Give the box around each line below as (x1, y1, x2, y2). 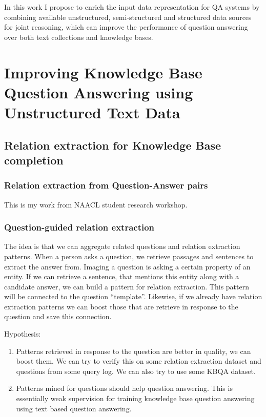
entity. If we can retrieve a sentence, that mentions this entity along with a (4, 271, 239, 282)
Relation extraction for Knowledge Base (4, 137, 221, 153)
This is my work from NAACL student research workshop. (4, 199, 188, 210)
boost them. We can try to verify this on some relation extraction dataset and (16, 356, 261, 366)
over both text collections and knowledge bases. (4, 31, 153, 42)
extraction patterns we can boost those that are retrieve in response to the (4, 301, 238, 311)
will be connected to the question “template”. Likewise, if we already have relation (4, 291, 262, 302)
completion (4, 152, 64, 168)
